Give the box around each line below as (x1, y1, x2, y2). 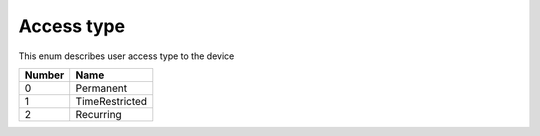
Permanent (75, 81, 128, 95)
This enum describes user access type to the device (18, 50, 235, 62)
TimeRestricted (75, 94, 148, 108)
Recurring (75, 107, 122, 121)
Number (24, 68, 65, 82)
